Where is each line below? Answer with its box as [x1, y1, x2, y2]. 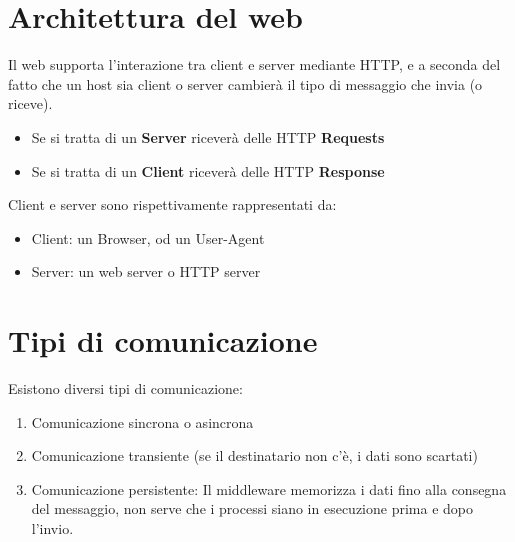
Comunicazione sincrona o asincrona [31, 411, 254, 432]
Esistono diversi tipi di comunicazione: [8, 378, 243, 398]
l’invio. [31, 517, 74, 538]
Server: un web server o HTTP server [31, 261, 261, 282]
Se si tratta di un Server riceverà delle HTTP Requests [31, 126, 385, 147]
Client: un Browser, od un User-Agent [31, 227, 265, 248]
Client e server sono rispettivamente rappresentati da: [8, 194, 337, 215]
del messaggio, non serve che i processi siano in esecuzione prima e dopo [31, 498, 473, 519]
